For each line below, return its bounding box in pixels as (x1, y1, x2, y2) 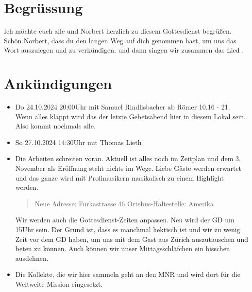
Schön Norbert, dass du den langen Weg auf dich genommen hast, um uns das (4, 35, 236, 45)
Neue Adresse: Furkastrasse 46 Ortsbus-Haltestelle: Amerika (34, 198, 214, 208)
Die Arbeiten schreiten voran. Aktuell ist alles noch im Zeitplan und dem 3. (15, 153, 241, 164)
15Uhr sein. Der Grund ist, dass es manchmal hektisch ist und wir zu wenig (15, 224, 240, 234)
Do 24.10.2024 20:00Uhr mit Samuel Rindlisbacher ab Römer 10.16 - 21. (15, 102, 230, 112)
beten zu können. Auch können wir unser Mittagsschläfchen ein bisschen (15, 243, 230, 254)
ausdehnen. (15, 253, 49, 263)
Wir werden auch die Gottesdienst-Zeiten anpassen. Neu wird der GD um (15, 215, 235, 225)
